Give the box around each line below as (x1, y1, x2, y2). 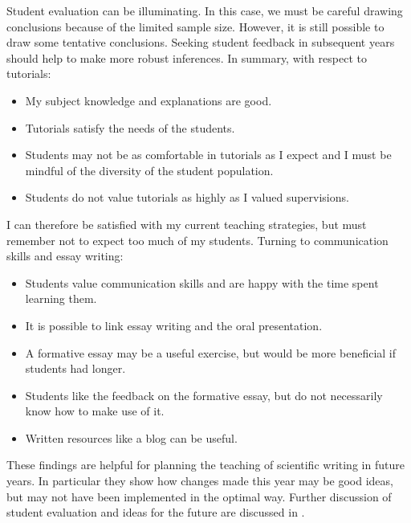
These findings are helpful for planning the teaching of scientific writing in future (6, 456, 405, 473)
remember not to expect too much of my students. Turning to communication (6, 231, 389, 248)
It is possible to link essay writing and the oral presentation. (25, 317, 323, 333)
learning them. (25, 290, 97, 307)
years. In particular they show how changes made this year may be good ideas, (6, 472, 393, 489)
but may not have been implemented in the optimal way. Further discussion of (6, 488, 392, 505)
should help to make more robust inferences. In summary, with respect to (6, 49, 367, 66)
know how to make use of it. (25, 402, 165, 419)
